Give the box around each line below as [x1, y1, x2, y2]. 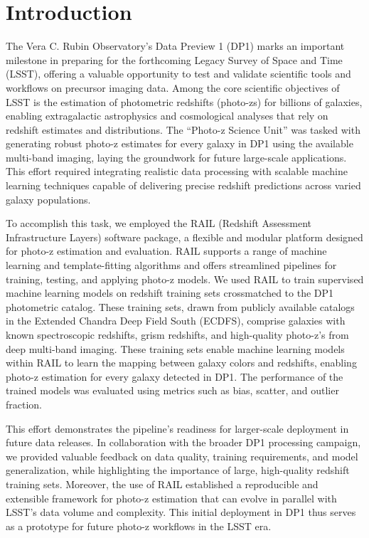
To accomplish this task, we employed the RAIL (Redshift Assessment [6, 216, 312, 231]
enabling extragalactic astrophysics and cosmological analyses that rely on [6, 108, 328, 123]
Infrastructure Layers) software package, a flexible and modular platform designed [6, 229, 363, 244]
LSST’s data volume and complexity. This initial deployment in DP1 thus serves [6, 505, 356, 519]
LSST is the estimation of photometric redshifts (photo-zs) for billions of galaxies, [6, 94, 363, 109]
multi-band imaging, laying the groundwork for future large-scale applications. [6, 149, 347, 164]
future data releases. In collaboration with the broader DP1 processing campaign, [6, 435, 361, 450]
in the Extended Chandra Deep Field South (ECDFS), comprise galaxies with [6, 313, 346, 328]
